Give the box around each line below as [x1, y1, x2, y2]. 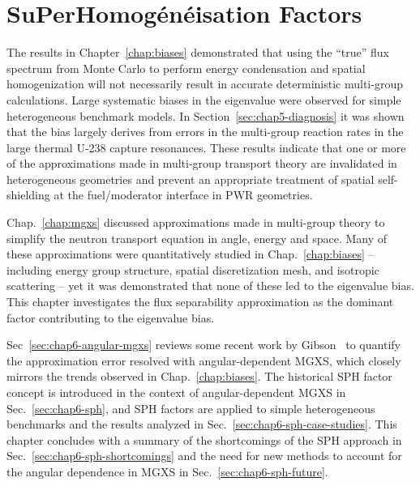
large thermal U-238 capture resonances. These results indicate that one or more [6, 139, 406, 156]
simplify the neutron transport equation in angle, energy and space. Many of [6, 229, 388, 246]
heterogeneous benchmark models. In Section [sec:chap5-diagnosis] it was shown [6, 107, 405, 124]
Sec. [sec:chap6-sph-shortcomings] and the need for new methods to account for [6, 447, 402, 464]
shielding [6, 186, 50, 203]
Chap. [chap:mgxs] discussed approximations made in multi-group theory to [6, 214, 385, 231]
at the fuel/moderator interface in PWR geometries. [54, 186, 313, 203]
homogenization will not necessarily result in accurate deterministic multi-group [6, 75, 403, 92]
